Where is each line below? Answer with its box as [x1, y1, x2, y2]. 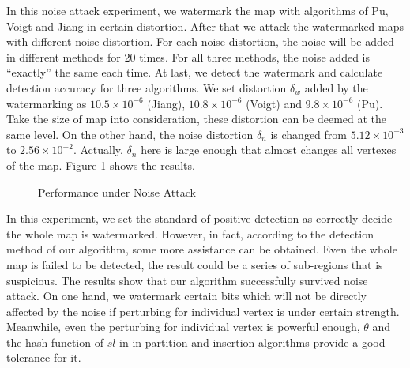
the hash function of [6, 333, 103, 350]
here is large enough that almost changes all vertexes [141, 141, 397, 158]
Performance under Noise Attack [38, 183, 196, 200]
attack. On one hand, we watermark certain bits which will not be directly [6, 287, 367, 304]
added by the [304, 79, 368, 96]
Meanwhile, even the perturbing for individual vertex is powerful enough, [6, 318, 360, 335]
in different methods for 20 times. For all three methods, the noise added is [6, 48, 370, 65]
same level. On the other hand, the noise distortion [6, 126, 254, 142]
